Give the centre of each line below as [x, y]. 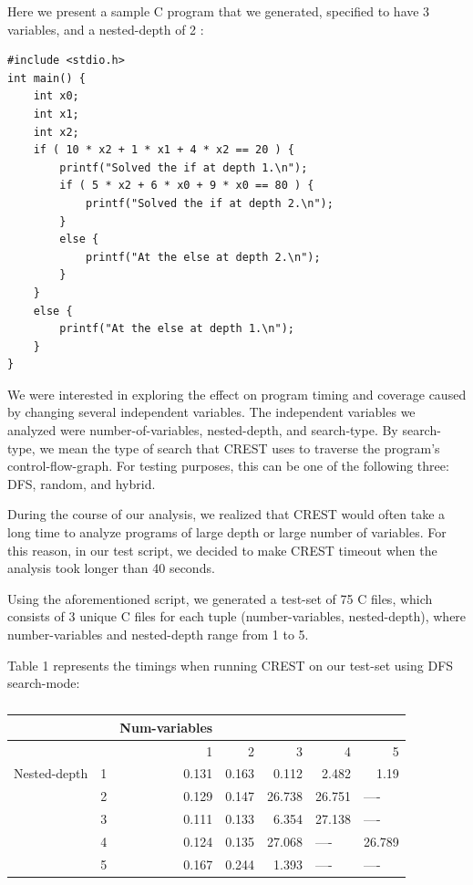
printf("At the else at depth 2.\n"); [203, 257]
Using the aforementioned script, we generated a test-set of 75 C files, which [220, 598]
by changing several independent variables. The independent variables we [211, 412]
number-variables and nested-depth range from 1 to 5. [158, 634]
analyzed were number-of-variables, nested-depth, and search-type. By [203, 430]
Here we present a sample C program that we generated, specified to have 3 [219, 11]
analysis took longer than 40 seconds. [111, 568]
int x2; [56, 132]
